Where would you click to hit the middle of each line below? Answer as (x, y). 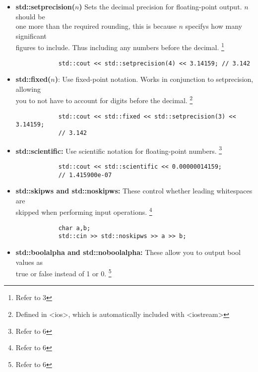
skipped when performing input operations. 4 (84, 211)
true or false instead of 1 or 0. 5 (64, 273)
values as (29, 262)
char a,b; (74, 228)
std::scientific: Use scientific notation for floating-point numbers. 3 (119, 150)
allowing (28, 89)
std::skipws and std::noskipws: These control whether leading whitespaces (134, 191)
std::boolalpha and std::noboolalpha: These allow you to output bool (128, 252)
